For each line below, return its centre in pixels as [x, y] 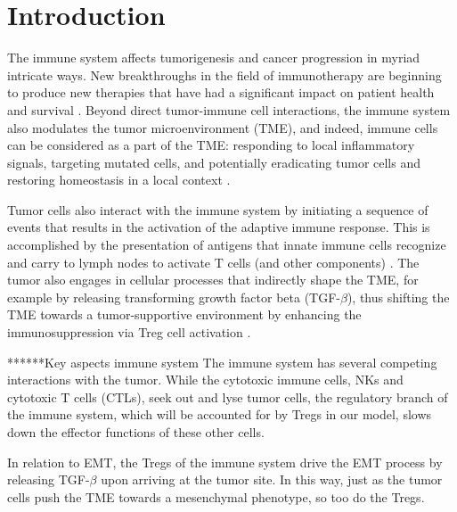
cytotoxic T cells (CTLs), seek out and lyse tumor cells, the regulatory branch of [228, 396]
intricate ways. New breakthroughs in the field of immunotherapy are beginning [224, 74]
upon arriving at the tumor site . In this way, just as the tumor [272, 479]
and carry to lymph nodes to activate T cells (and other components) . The [213, 262]
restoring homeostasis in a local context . [119, 180]
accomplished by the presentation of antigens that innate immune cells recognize [227, 245]
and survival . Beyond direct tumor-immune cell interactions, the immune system [229, 109]
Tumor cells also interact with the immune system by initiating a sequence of [218, 209]
